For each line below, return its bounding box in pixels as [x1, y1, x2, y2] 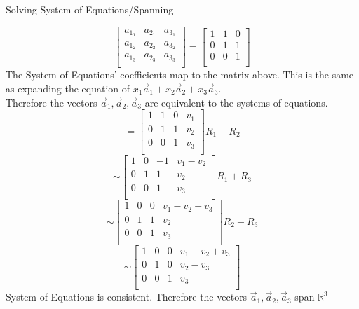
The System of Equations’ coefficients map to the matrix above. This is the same [6, 67, 354, 82]
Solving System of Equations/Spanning [6, 2, 174, 16]
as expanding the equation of [6, 81, 130, 95]
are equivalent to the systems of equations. [144, 95, 328, 109]
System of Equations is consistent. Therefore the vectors [6, 289, 248, 304]
